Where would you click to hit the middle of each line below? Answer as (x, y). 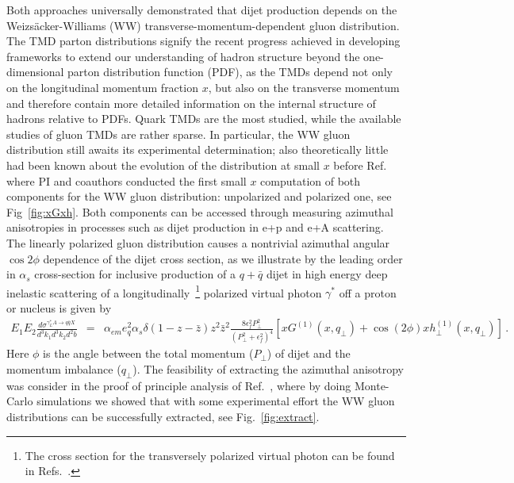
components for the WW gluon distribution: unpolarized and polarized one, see (199, 196)
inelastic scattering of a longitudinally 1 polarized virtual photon (164, 291)
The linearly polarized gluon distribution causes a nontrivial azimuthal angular (198, 242)
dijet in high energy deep (327, 274)
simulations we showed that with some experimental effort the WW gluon (216, 401)
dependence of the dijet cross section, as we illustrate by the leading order (223, 258)
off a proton (368, 292)
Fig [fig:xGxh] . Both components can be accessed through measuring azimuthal (200, 211)
